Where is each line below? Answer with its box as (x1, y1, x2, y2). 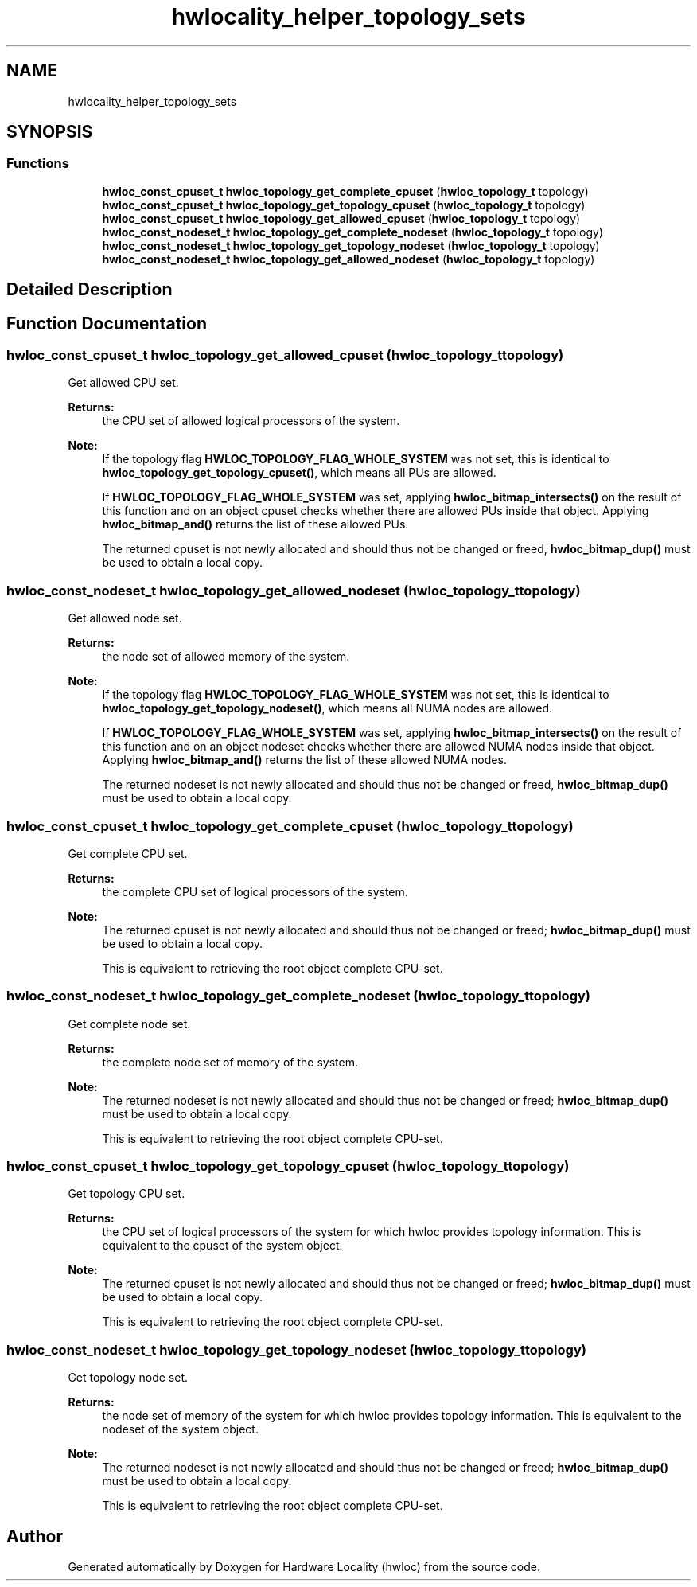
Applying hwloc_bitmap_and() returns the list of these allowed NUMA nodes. (102, 753, 507, 767)
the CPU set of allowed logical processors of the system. (102, 414, 400, 428)
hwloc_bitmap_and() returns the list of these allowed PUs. (102, 517, 409, 532)
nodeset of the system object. (102, 1422, 259, 1437)
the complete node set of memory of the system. (102, 1055, 358, 1069)
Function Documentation (6, 313, 207, 333)
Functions (6, 155, 69, 172)
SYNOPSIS (6, 122, 93, 142)
